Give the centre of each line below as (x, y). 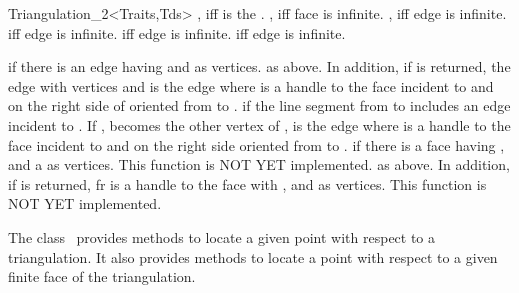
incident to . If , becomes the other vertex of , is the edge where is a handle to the (259, 124)
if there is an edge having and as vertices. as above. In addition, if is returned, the (259, 66)
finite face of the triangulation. (102, 276)
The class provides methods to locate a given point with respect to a (222, 236)
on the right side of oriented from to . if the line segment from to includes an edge (259, 105)
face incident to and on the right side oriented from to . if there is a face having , (256, 144)
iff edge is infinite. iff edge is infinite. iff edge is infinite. (177, 32)
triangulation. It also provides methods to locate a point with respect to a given (253, 256)
